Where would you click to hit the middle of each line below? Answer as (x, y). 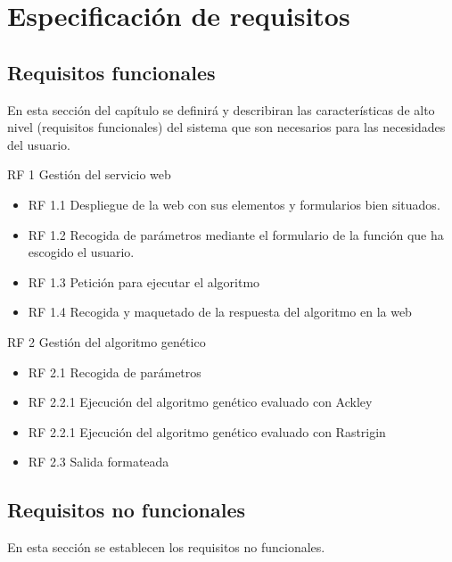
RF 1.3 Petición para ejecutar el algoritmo (144, 281)
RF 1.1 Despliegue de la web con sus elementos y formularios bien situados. (234, 204)
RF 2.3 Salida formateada (99, 462)
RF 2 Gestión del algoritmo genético (107, 341)
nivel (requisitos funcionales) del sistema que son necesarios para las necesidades (226, 127)
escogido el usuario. (81, 252)
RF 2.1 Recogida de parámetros (115, 372)
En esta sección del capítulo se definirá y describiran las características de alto (221, 109)
